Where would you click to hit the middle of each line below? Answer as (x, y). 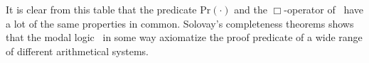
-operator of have (324, 9)
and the (251, 9)
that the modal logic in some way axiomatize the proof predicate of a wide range (184, 37)
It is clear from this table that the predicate (101, 9)
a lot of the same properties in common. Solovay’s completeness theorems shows (180, 23)
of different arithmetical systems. (77, 51)
